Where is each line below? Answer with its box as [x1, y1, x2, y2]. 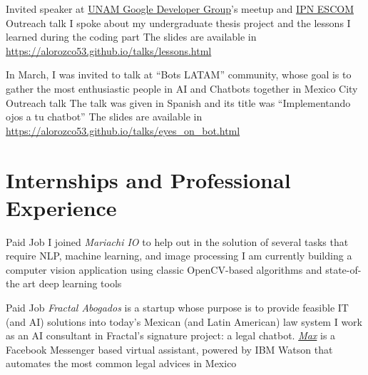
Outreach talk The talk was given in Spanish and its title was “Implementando [6, 95, 351, 110]
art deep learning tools [23, 276, 122, 291]
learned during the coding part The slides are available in [6, 29, 257, 44]
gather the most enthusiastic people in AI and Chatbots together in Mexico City [6, 81, 358, 96]
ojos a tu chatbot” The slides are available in [6, 109, 203, 124]
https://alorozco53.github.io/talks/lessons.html [6, 43, 212, 58]
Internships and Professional [6, 165, 291, 194]
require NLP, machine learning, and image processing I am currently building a [6, 248, 352, 263]
